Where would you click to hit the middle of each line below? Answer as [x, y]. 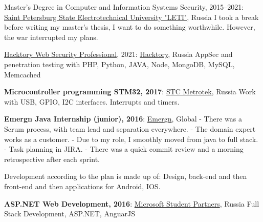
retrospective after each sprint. [52, 159]
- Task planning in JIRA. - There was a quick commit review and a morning [124, 149]
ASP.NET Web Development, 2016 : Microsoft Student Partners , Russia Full [132, 203]
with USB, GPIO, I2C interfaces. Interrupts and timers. [92, 101]
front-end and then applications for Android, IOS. [82, 186]
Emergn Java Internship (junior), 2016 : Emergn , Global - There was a [123, 119]
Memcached [23, 74]
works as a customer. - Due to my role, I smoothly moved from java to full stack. [131, 139]
